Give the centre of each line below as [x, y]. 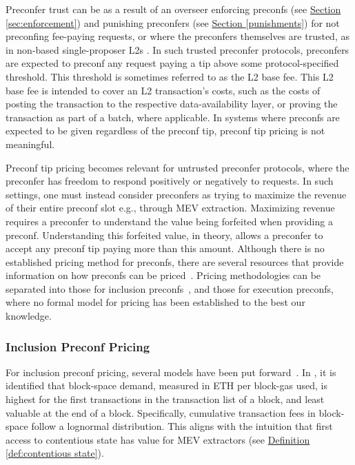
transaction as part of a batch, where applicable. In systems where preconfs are [173, 117]
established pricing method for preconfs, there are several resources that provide [175, 261]
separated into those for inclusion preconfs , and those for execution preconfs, [170, 288]
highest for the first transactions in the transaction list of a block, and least [165, 399]
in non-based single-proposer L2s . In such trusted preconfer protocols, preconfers [177, 49]
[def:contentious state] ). [55, 453]
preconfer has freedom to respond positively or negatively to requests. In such [170, 181]
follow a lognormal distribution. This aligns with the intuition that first [182, 426]
